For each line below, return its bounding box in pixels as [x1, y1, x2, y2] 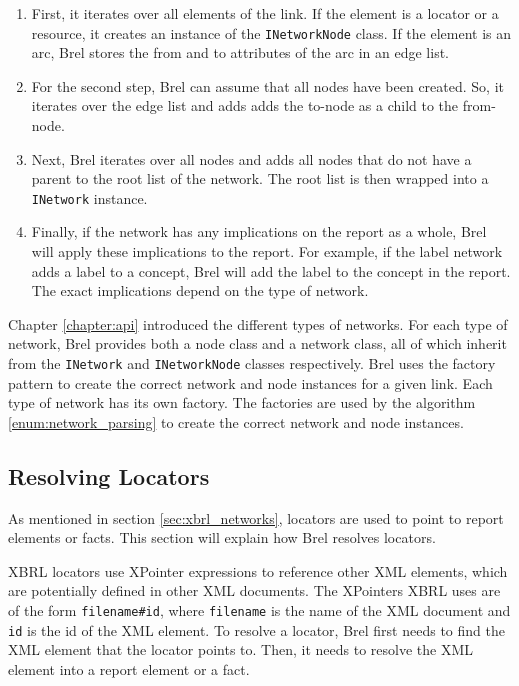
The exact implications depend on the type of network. [31, 280, 369, 301]
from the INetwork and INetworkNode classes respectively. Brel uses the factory [8, 353, 496, 374]
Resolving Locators [8, 460, 210, 491]
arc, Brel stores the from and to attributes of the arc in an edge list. [31, 42, 450, 63]
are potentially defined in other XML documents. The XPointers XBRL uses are [8, 580, 501, 601]
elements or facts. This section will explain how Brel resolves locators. [8, 527, 436, 548]
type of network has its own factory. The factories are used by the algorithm [8, 392, 476, 413]
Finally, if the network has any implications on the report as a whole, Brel [31, 221, 487, 242]
